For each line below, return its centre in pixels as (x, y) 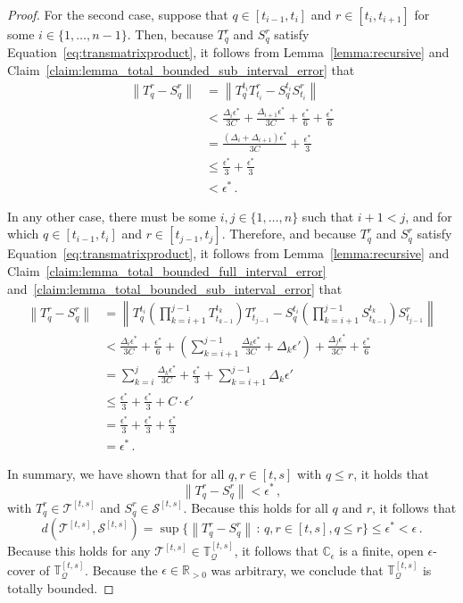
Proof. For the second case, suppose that (118, 14)
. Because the (121, 569)
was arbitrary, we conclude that (297, 569)
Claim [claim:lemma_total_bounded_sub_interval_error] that (181, 70)
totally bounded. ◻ (61, 587)
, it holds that (392, 473)
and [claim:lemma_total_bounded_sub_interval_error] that (175, 288)
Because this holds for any (79, 551)
